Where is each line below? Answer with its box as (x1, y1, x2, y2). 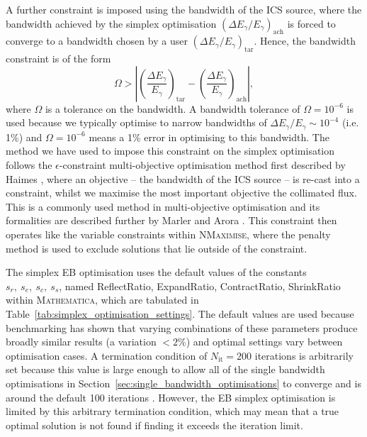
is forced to (287, 16, 336, 31)
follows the (6, 157, 52, 172)
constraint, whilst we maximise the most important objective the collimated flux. (6, 185, 357, 200)
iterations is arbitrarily (254, 348, 354, 363)
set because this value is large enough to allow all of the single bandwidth (6, 362, 325, 377)
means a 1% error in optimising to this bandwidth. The (89, 129, 329, 144)
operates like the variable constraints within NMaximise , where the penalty (6, 226, 331, 241)
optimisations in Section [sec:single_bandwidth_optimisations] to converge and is (6, 375, 361, 390)
